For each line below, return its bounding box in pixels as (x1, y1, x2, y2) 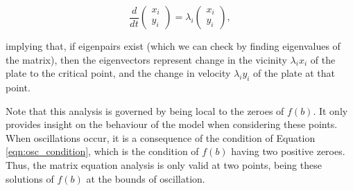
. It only (313, 103, 348, 118)
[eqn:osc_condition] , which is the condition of (6, 144, 199, 158)
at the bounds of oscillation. (86, 171, 205, 185)
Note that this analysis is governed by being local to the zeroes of (6, 103, 284, 118)
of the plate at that (253, 66, 335, 80)
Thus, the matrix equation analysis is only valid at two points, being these (6, 157, 322, 172)
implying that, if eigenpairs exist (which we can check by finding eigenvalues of (6, 39, 341, 53)
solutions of (6, 171, 54, 185)
